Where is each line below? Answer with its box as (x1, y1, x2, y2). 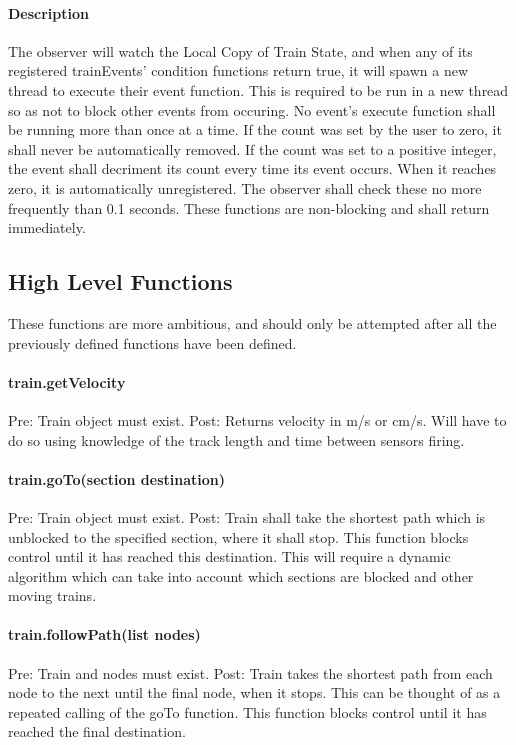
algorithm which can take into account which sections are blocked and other (8, 565, 474, 586)
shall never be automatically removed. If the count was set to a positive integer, (8, 138, 497, 159)
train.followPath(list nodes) (8, 624, 201, 645)
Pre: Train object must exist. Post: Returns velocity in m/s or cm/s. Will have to (8, 409, 507, 430)
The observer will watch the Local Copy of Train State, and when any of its (8, 40, 473, 61)
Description (8, 2, 90, 23)
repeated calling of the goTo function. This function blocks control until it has (8, 701, 487, 722)
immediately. (8, 217, 86, 238)
